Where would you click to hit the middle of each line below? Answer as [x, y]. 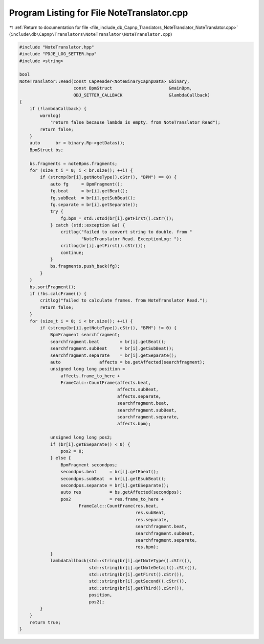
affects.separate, [139, 396]
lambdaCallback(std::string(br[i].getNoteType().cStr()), [121, 561]
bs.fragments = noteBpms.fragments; [73, 163]
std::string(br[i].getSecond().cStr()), [138, 581]
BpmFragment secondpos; [89, 465]
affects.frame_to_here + [90, 376]
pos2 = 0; [72, 451]
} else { [61, 458]
